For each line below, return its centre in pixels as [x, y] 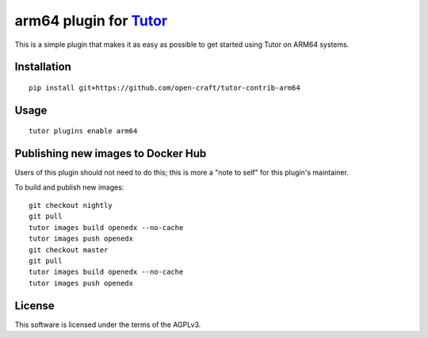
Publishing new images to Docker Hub [111, 154]
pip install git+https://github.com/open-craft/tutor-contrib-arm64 [164, 88]
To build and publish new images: [69, 187]
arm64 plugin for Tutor [91, 21]
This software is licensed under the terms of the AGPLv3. [108, 325]
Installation [43, 67]
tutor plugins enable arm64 [83, 131]
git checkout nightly [71, 205]
